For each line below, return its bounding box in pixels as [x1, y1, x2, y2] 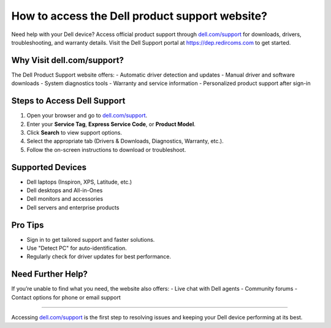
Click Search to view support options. [26, 129, 123, 136]
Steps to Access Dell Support [11, 95, 126, 106]
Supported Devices [11, 162, 87, 173]
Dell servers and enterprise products [26, 204, 120, 211]
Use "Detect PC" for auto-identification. [26, 245, 127, 252]
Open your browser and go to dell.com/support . [26, 112, 148, 119]
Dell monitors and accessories [26, 195, 104, 203]
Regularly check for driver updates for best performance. [26, 253, 172, 260]
